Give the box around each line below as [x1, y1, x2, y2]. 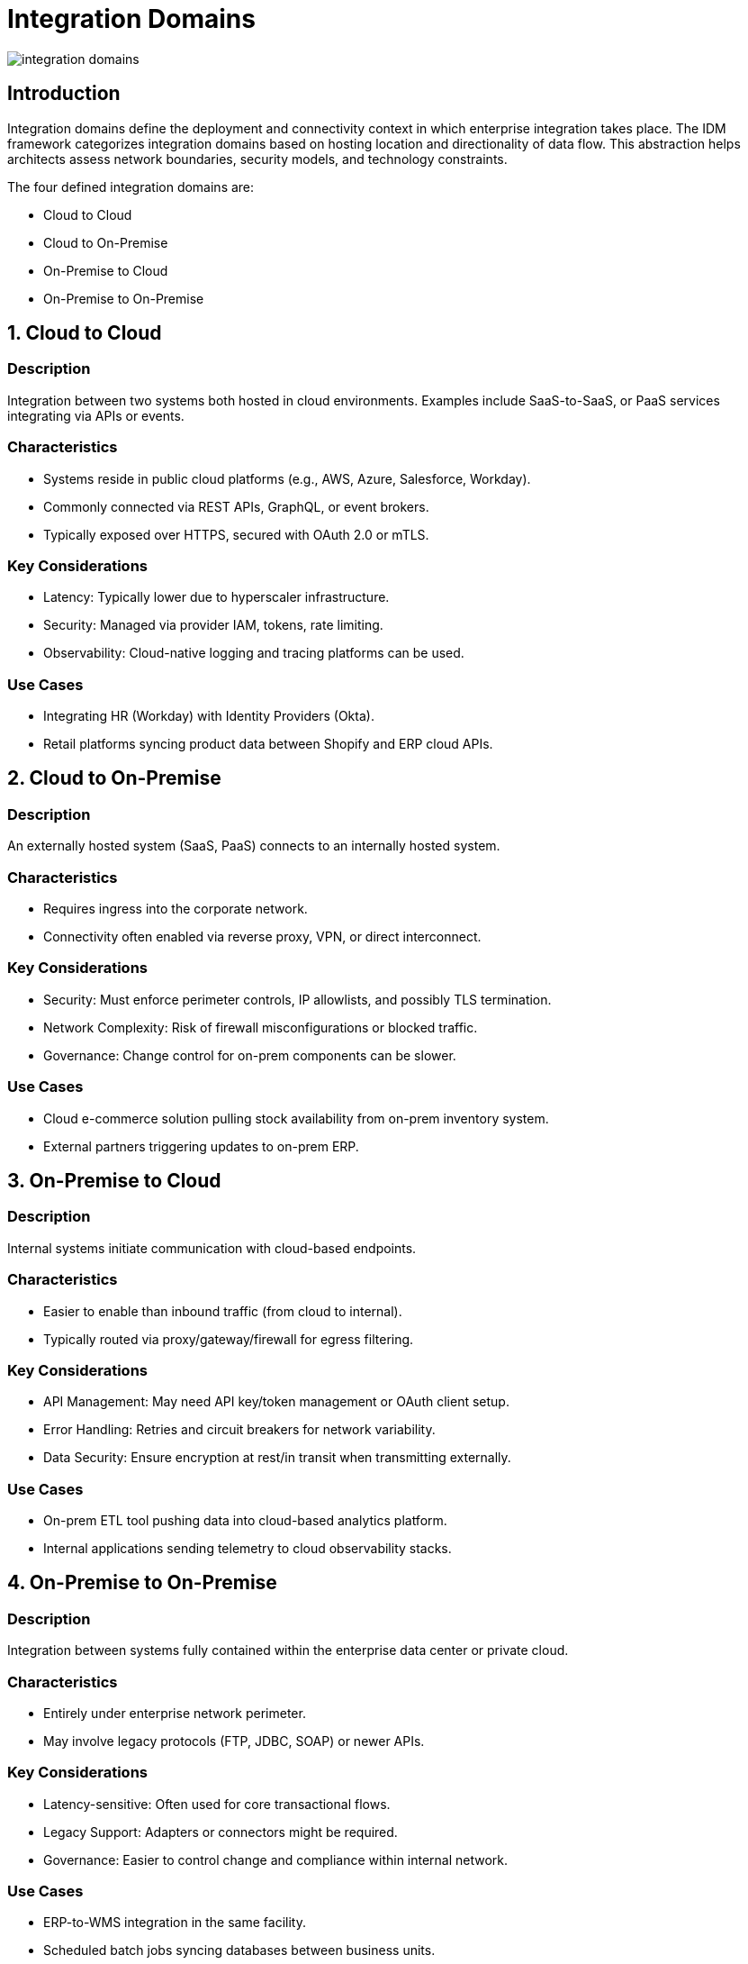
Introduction [7, 82, 121, 105]
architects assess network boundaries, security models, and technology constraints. [7, 150, 508, 167]
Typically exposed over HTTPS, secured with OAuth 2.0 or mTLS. [43, 526, 429, 542]
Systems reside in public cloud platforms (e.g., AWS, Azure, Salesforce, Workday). [43, 470, 531, 486]
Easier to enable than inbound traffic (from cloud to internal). [43, 1303, 402, 1319]
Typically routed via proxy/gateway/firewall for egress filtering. [43, 1331, 414, 1347]
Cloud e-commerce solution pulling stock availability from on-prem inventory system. [43, 1110, 549, 1126]
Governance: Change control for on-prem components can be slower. [43, 1047, 456, 1063]
